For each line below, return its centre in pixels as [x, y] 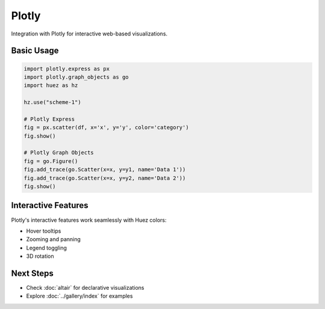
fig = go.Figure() [51, 161]
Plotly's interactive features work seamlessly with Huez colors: [89, 220]
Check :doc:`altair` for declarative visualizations [85, 287]
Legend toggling [47, 248]
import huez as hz [51, 85]
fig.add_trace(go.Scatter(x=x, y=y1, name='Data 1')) [105, 170]
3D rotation [40, 256]
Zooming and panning [54, 239]
